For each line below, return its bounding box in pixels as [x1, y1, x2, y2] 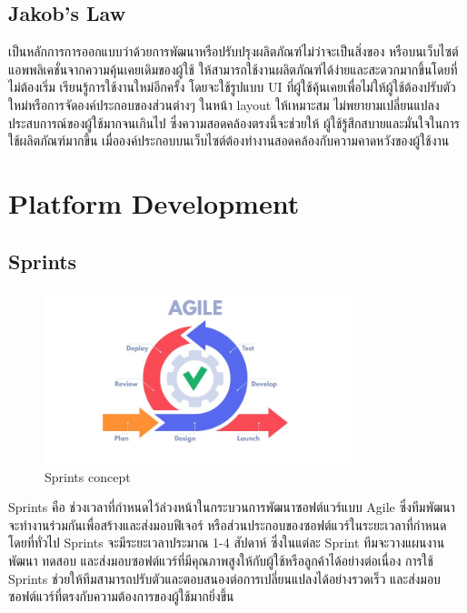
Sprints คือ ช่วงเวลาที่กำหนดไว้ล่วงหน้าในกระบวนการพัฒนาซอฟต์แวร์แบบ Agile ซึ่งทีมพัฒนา [8, 497, 455, 517]
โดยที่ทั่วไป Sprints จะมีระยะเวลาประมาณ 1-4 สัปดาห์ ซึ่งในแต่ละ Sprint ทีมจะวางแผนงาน [8, 533, 445, 552]
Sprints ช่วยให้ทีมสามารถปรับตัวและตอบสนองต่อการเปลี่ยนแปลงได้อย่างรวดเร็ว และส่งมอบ [8, 568, 441, 588]
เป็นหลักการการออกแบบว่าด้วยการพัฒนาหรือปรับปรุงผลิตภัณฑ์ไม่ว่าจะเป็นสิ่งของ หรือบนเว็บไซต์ [8, 42, 459, 61]
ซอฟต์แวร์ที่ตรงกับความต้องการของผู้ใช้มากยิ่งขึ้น [8, 587, 234, 606]
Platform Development [8, 184, 300, 221]
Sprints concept [45, 467, 131, 486]
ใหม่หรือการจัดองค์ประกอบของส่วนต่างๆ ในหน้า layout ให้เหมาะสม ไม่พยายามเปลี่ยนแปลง [8, 95, 440, 114]
